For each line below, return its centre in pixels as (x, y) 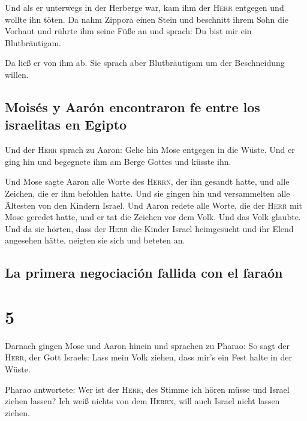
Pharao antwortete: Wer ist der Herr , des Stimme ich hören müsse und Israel (147, 389)
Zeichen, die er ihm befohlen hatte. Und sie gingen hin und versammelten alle (148, 193)
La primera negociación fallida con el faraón (144, 273)
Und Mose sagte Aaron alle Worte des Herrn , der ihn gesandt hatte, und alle (147, 181)
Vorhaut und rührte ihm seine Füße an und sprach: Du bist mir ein (128, 31)
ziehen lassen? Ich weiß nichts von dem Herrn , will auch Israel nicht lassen (142, 401)
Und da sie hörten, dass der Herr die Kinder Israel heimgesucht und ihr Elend (149, 228)
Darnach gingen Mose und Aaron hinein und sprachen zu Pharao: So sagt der (147, 345)
